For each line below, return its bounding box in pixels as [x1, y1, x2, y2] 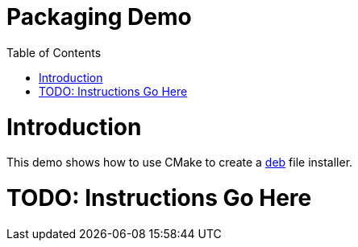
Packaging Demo [6, 3, 192, 31]
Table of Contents [6, 45, 102, 60]
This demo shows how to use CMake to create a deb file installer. [6, 155, 353, 170]
